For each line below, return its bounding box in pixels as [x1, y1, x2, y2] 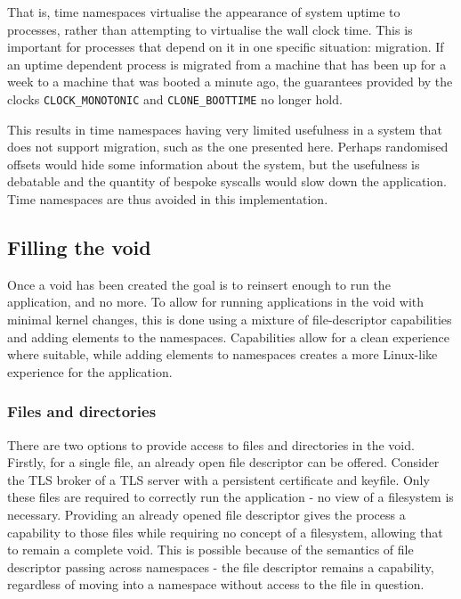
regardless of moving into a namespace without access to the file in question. [7, 575, 425, 594]
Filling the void [7, 233, 151, 260]
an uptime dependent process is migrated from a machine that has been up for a [7, 54, 447, 73]
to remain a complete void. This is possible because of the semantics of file [7, 540, 414, 559]
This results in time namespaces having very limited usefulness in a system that [7, 119, 442, 138]
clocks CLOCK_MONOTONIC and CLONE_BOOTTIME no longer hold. [7, 89, 343, 108]
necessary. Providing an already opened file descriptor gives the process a [7, 505, 406, 523]
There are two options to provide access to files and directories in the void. [7, 435, 415, 454]
